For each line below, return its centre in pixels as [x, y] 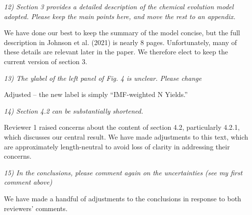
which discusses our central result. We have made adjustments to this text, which [126, 136]
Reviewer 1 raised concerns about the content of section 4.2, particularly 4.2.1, [122, 127]
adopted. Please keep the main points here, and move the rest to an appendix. [120, 16]
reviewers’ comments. [36, 208]
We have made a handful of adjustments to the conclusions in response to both [123, 198]
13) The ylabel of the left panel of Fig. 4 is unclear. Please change [103, 78]
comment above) [28, 182]
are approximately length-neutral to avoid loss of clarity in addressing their [117, 146]
